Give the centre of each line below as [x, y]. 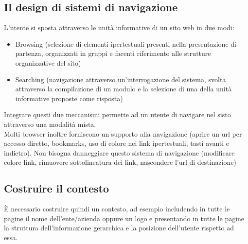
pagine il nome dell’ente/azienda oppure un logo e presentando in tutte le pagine [124, 218]
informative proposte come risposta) [69, 98]
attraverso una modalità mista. [50, 124]
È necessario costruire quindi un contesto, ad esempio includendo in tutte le [117, 209]
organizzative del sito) [48, 62]
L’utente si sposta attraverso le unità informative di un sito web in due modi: [119, 27]
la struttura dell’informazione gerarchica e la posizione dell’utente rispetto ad [119, 228]
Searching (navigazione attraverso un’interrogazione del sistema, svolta [121, 79]
